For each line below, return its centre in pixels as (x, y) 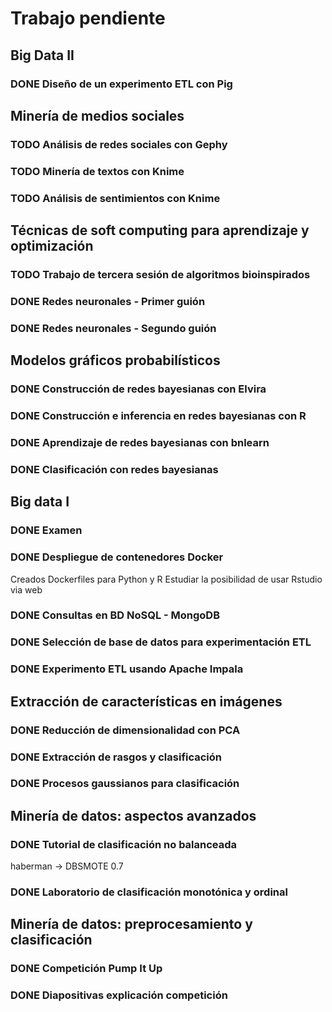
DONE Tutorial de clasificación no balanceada (124, 844)
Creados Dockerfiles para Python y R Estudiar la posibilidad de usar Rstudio (166, 579)
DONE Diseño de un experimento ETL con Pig (121, 84)
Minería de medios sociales (97, 115)
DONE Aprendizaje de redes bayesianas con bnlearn (140, 442)
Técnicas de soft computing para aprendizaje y (160, 230)
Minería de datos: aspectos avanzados (133, 815)
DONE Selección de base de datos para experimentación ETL (161, 642)
